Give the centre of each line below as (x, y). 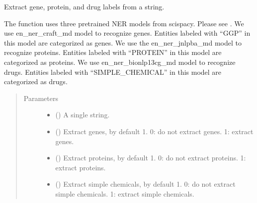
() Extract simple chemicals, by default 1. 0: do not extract (145, 184)
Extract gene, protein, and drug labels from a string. (84, 6)
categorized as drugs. (36, 81)
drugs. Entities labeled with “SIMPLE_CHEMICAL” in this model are (113, 72)
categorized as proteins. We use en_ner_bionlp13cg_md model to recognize (120, 62)
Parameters (41, 98)
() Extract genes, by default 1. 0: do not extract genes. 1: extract (154, 131)
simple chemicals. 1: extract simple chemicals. (125, 193)
